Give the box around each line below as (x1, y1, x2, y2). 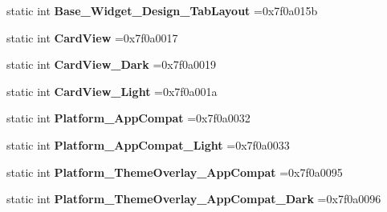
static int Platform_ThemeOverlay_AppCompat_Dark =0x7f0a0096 (6, 190, 381, 207)
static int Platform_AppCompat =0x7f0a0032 (6, 110, 251, 126)
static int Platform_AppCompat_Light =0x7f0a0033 (6, 136, 290, 153)
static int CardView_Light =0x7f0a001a (6, 82, 218, 99)
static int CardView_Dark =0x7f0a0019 (6, 56, 216, 73)
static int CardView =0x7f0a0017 (6, 29, 178, 46)
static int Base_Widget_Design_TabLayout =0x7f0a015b (6, 2, 318, 18)
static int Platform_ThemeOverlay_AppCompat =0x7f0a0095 (6, 163, 343, 180)
